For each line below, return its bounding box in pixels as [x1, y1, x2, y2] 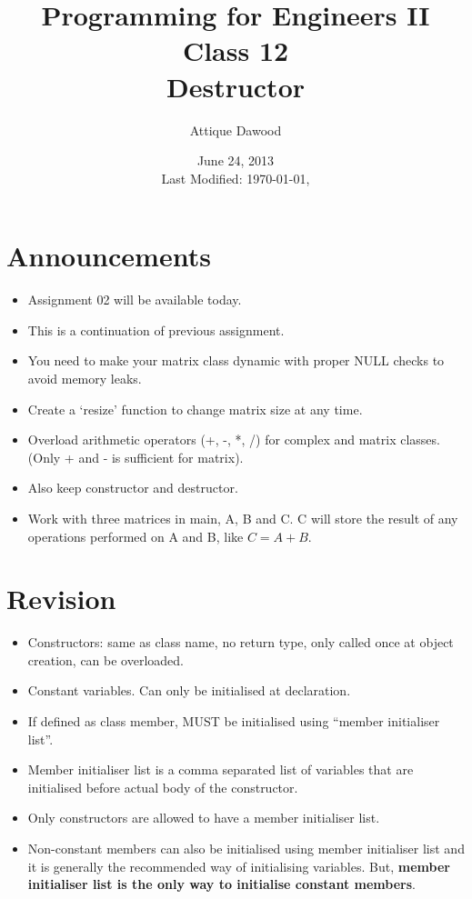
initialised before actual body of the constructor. [27, 777, 298, 796]
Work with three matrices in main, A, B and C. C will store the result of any [27, 508, 458, 527]
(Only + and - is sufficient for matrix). [27, 447, 244, 466]
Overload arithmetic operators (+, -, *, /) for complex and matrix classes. [27, 430, 440, 449]
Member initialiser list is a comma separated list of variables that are [27, 760, 414, 779]
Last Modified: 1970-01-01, [161, 168, 310, 187]
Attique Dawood [189, 120, 282, 139]
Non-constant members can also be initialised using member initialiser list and [27, 839, 465, 858]
